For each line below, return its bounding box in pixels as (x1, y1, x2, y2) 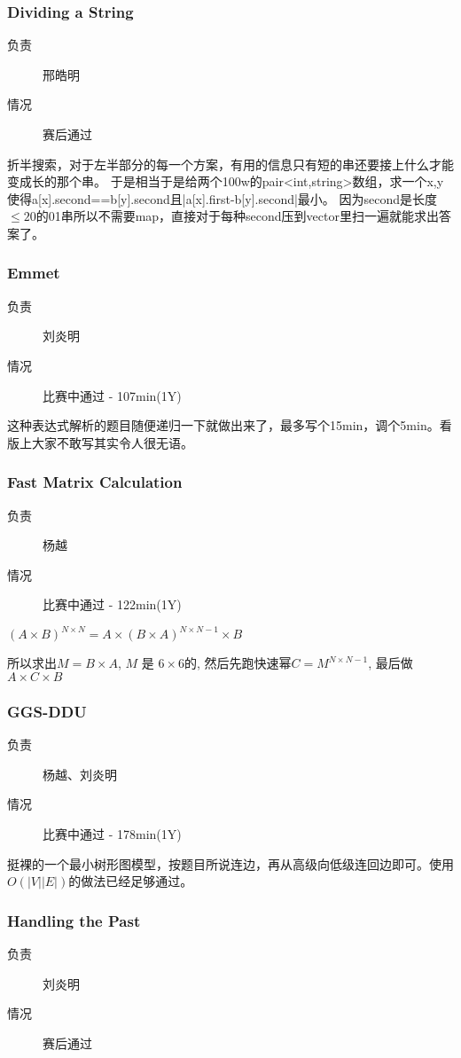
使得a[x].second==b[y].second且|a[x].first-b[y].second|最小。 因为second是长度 (7, 189, 438, 208)
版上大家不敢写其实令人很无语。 (7, 433, 193, 451)
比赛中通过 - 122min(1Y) (43, 595, 182, 614)
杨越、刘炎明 (43, 764, 117, 783)
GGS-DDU (7, 700, 87, 722)
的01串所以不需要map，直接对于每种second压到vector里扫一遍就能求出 (35, 207, 439, 225)
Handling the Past (7, 909, 141, 931)
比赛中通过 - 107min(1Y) (43, 386, 182, 404)
